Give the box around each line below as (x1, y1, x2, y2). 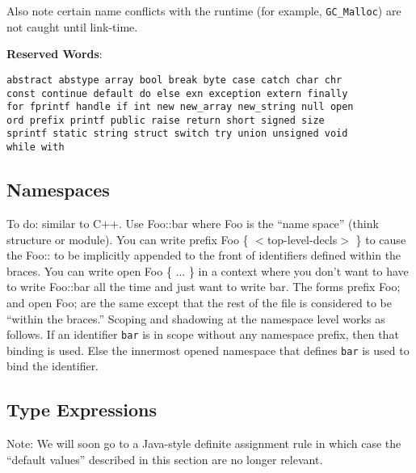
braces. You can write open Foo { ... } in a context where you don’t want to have (6, 262, 409, 279)
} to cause (355, 230, 406, 247)
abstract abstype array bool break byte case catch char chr (6, 74, 342, 86)
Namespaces (6, 177, 110, 202)
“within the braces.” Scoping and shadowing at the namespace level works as (6, 310, 385, 327)
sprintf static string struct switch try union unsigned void (6, 128, 348, 140)
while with (6, 141, 65, 154)
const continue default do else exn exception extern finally (6, 87, 348, 99)
